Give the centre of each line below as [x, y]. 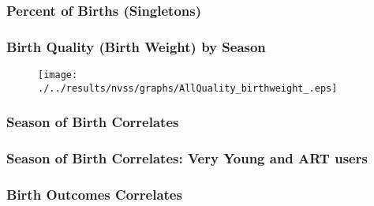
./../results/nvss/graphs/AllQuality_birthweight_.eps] [188, 88]
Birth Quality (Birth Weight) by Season [136, 46]
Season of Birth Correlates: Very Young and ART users [187, 158]
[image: [58, 75]
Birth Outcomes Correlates [94, 194]
